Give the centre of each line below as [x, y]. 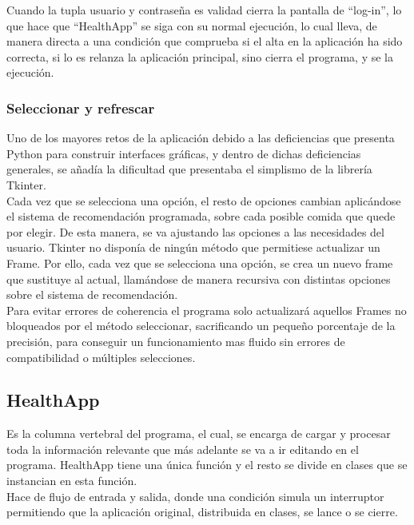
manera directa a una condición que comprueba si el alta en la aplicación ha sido [205, 41]
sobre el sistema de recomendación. [92, 294]
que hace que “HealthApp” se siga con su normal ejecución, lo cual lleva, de [192, 25]
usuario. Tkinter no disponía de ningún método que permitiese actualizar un [193, 247]
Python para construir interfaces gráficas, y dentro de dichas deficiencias [184, 153]
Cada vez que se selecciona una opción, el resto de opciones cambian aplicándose [204, 200]
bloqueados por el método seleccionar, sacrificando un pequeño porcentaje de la [201, 326]
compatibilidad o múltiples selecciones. [101, 357]
